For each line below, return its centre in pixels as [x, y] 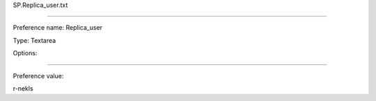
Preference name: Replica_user [57, 28]
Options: [25, 53]
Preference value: [38, 75]
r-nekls [23, 88]
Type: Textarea [34, 40]
